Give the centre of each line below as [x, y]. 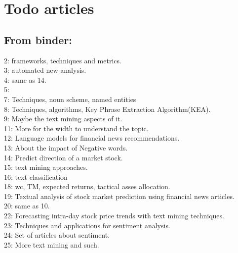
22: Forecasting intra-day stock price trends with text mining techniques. [114, 216]
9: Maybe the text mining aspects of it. [63, 119]
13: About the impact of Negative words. [66, 147]
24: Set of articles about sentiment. [57, 235]
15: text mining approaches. [46, 167]
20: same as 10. [27, 206]
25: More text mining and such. [52, 244]
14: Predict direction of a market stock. [63, 157]
